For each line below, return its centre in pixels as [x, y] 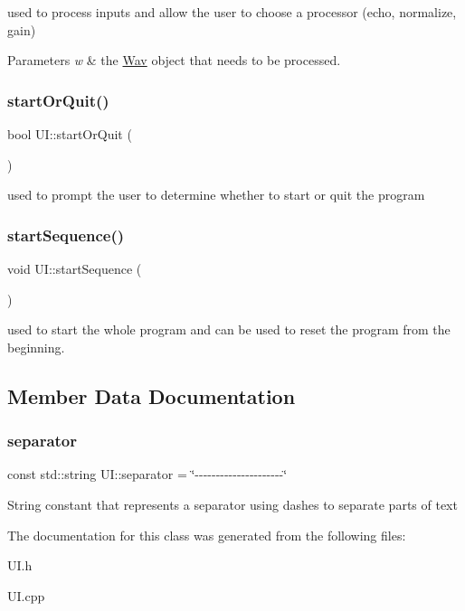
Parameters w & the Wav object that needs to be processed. [174, 60]
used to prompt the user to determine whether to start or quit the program [216, 195]
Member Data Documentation [152, 395]
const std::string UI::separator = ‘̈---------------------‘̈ [147, 474]
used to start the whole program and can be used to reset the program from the [229, 329]
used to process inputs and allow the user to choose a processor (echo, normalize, [232, 12]
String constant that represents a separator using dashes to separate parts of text [232, 504]
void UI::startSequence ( [75, 268]
